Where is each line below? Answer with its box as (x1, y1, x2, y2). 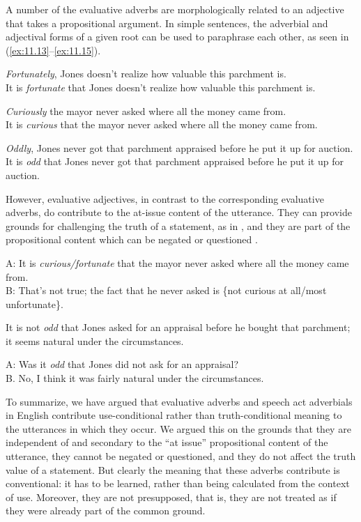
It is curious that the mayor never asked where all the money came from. (6, 117, 318, 132)
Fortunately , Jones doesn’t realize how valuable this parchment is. (6, 66, 286, 81)
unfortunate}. (6, 296, 63, 311)
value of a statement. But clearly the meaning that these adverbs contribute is (6, 462, 340, 477)
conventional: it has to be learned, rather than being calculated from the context (6, 476, 350, 491)
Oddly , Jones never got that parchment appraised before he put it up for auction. (6, 140, 353, 155)
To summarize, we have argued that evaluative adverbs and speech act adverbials (6, 394, 353, 408)
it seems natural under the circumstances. (6, 333, 184, 348)
